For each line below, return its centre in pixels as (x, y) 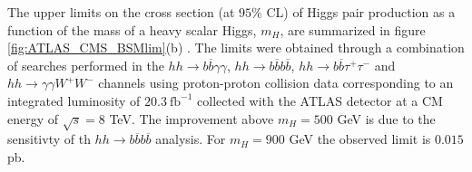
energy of (33, 118)
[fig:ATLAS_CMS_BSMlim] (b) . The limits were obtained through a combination (236, 48)
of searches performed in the (86, 65)
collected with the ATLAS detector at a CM (320, 100)
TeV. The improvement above (192, 118)
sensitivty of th (49, 139)
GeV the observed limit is (360, 139)
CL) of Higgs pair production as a (361, 12)
